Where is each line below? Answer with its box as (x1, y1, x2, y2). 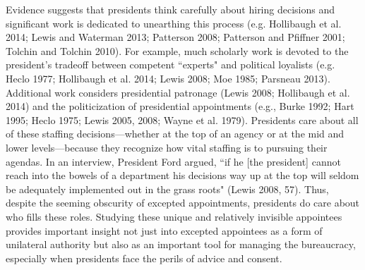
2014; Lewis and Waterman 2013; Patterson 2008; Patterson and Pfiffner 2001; (6, 30, 345, 44)
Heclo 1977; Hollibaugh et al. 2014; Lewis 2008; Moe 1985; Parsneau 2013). (6, 70, 330, 85)
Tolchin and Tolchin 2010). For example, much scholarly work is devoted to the (6, 43, 349, 58)
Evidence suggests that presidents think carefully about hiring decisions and (6, 2, 335, 16)
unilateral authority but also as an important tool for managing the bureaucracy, (6, 237, 356, 252)
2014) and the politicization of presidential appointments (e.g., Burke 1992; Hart (6, 99, 354, 113)
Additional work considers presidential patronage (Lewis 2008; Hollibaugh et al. (6, 85, 350, 99)
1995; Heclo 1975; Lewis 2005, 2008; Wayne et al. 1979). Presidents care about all (6, 112, 359, 127)
